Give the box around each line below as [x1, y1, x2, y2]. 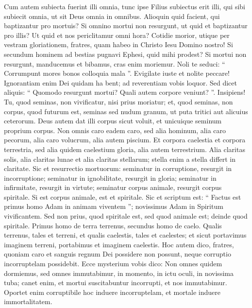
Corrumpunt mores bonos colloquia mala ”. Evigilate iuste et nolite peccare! [4, 68, 230, 78]
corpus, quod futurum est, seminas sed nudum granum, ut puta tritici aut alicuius [4, 106, 248, 116]
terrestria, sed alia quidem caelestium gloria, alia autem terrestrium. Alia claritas [4, 144, 245, 154]
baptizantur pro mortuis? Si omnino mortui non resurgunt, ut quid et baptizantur [4, 20, 248, 31]
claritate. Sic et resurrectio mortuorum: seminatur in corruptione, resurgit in [4, 163, 232, 173]
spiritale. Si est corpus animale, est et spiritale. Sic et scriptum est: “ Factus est [4, 191, 241, 202]
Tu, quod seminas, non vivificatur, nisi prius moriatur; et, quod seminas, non [4, 96, 233, 106]
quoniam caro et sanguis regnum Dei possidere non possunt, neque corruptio [4, 249, 231, 259]
